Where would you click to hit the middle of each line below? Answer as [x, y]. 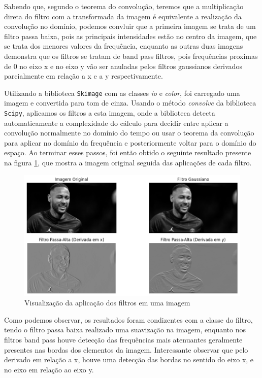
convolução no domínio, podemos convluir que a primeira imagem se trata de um [130, 26]
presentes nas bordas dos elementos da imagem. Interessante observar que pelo [126, 349]
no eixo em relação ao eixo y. [49, 369]
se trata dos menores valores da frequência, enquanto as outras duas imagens [124, 46]
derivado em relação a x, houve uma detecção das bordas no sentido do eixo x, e [129, 359]
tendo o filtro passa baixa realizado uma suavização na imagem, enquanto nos [125, 330]
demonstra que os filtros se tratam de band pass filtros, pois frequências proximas [131, 56]
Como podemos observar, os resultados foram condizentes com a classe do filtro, [128, 319]
